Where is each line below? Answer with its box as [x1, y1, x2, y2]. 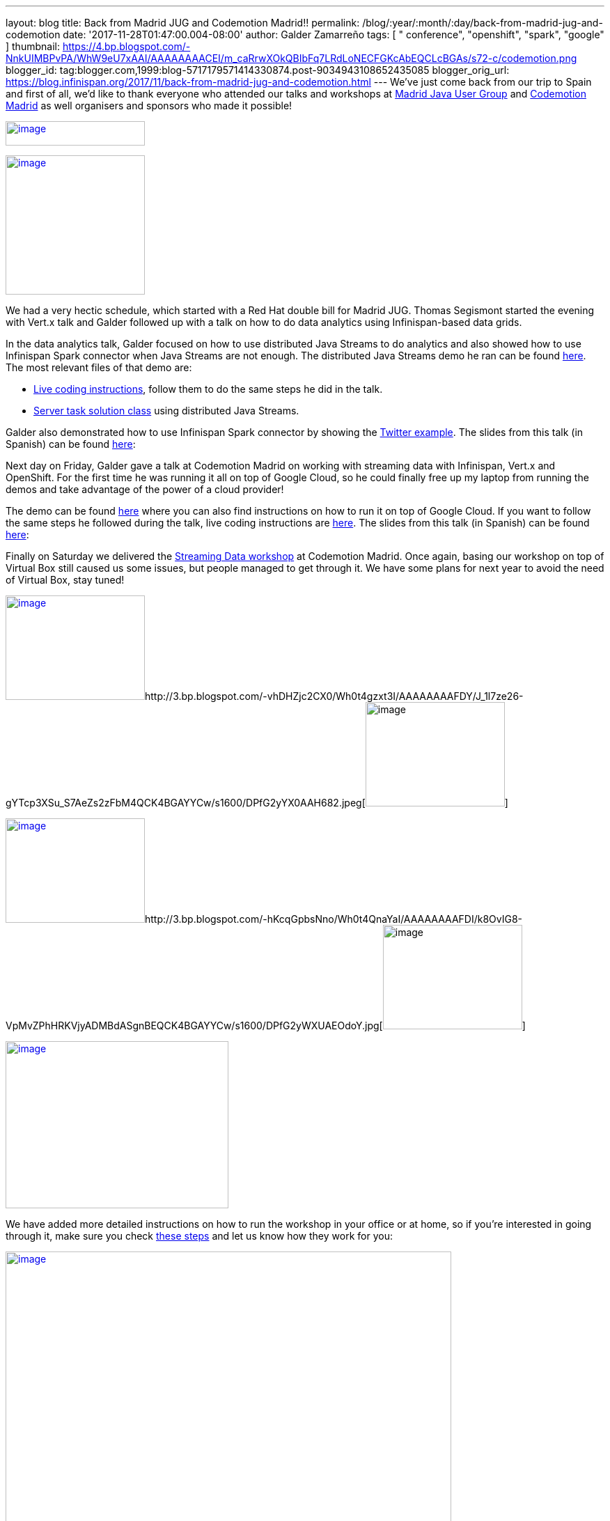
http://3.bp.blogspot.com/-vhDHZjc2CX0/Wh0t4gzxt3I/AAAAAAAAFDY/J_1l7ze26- [145, 690, 524, 702]
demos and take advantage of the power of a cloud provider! [6, 483, 284, 495]
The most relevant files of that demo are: [6, 361, 192, 373]
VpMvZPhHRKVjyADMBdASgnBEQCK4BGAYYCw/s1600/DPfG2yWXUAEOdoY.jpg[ [6, 1020, 383, 1031]
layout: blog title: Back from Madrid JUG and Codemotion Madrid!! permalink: [6, 17, 360, 29]
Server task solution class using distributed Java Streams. [33, 405, 299, 416]
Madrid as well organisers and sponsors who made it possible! [6, 100, 292, 111]
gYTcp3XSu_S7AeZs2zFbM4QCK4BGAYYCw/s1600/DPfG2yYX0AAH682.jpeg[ [6, 797, 366, 809]
